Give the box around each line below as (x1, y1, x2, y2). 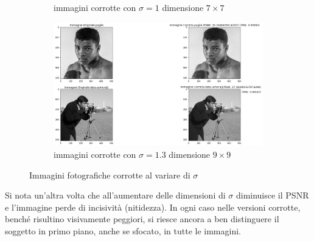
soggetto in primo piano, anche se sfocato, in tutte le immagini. (5, 224, 241, 237)
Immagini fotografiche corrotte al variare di (29, 168, 190, 181)
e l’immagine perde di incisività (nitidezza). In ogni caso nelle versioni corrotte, (5, 200, 301, 213)
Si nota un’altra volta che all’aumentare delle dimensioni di (5, 189, 226, 202)
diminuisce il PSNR (235, 189, 309, 202)
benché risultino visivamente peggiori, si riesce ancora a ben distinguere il (5, 212, 279, 225)
